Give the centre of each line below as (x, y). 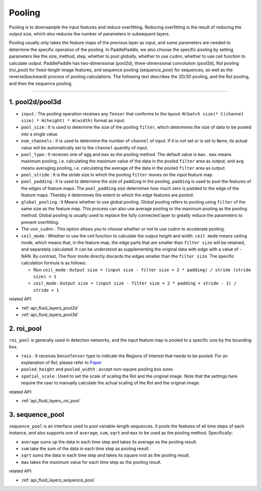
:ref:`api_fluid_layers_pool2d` (50, 308)
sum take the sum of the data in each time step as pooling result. (85, 449)
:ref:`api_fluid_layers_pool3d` (50, 315)
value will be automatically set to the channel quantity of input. (85, 147)
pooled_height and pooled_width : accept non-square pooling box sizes (97, 369)
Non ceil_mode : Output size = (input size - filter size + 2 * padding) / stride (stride (142, 269)
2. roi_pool (25, 328)
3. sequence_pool (36, 414)
